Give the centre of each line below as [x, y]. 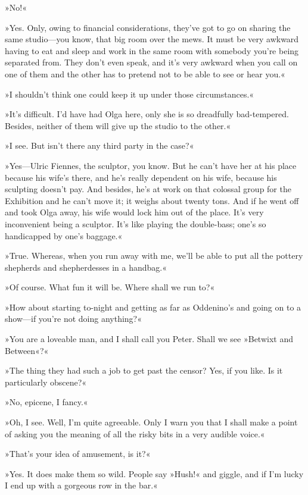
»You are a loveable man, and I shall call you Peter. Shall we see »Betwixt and [149, 339]
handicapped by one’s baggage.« [64, 235]
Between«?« [27, 350]
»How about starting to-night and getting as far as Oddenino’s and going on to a [153, 307]
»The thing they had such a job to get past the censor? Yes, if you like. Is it [144, 370]
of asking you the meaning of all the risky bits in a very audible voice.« [135, 433]
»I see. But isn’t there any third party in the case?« [99, 145]
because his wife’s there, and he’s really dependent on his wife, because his [141, 177]
